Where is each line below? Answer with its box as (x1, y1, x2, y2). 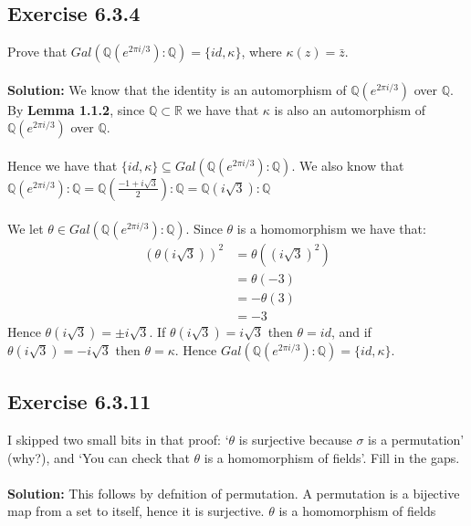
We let (7, 218, 44, 237)
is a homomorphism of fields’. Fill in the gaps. (204, 447, 460, 467)
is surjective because (238, 429, 352, 448)
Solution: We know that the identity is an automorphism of (7, 79, 347, 99)
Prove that (7, 42, 68, 61)
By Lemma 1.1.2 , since (7, 100, 145, 119)
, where (241, 42, 282, 61)
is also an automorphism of (274, 100, 426, 119)
